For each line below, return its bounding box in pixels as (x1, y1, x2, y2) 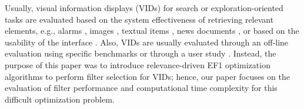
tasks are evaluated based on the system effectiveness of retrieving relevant (5, 13, 274, 25)
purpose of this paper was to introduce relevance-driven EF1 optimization (5, 58, 270, 71)
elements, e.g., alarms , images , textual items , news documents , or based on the (5, 24, 299, 37)
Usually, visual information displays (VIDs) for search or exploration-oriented (5, 2, 283, 13)
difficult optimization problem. (5, 93, 115, 105)
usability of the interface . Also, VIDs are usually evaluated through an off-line (5, 36, 289, 48)
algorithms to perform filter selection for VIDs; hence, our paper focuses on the (5, 70, 290, 82)
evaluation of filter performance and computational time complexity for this (5, 82, 278, 94)
